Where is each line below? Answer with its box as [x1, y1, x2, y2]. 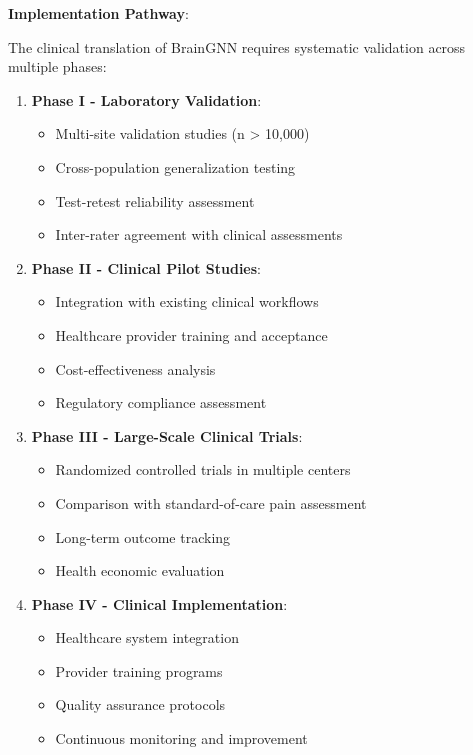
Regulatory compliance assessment [55, 392, 267, 413]
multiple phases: [8, 56, 107, 77]
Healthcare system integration [55, 627, 239, 648]
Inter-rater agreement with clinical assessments [55, 224, 343, 245]
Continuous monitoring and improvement [55, 728, 308, 749]
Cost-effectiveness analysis [55, 358, 216, 379]
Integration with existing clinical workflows [55, 291, 319, 312]
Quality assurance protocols [55, 694, 226, 715]
